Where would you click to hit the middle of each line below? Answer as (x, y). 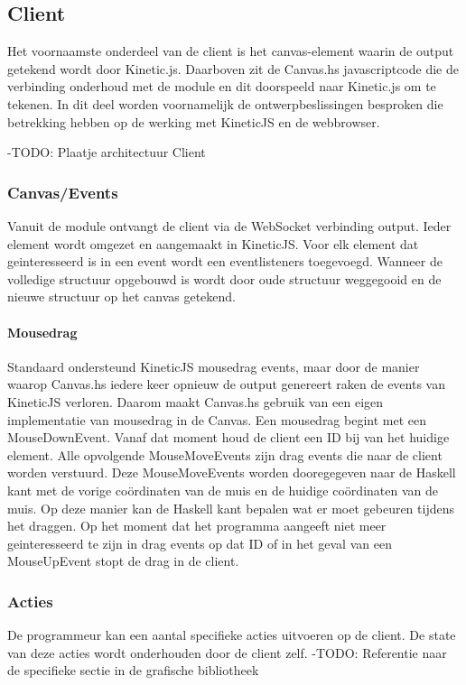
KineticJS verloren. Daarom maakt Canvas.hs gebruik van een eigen (196, 401)
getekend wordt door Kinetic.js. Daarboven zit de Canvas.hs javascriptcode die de (233, 68)
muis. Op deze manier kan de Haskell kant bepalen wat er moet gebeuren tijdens (231, 508)
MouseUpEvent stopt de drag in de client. (123, 561)
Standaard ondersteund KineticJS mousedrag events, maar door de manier (214, 366)
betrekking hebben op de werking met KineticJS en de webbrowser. (194, 121)
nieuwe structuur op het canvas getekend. (121, 296)
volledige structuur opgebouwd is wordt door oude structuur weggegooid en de (224, 278)
